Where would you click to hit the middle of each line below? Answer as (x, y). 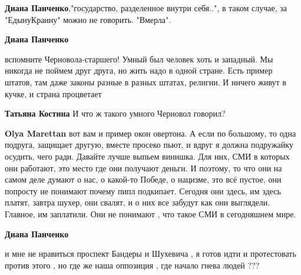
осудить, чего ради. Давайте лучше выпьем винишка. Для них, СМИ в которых (147, 156)
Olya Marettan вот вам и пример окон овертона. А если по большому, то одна (150, 133)
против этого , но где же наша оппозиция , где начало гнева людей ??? (132, 265)
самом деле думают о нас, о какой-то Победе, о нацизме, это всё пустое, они (143, 179)
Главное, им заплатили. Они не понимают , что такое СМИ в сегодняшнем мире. (150, 213)
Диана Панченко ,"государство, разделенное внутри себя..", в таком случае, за (146, 8)
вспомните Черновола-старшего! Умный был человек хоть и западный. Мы (139, 59)
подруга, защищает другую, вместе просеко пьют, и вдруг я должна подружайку (149, 145)
